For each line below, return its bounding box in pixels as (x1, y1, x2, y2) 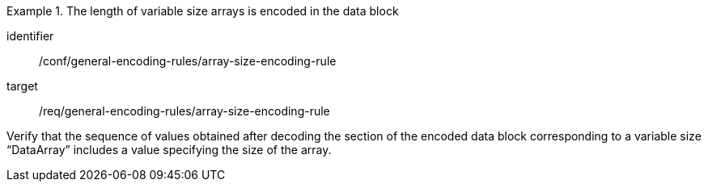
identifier (6, 29, 54, 43)
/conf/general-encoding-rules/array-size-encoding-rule (39, 54, 337, 68)
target (6, 79, 38, 93)
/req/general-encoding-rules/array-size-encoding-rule (39, 104, 330, 118)
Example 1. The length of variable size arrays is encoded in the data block (6, 4, 399, 18)
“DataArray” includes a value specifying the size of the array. (6, 143, 332, 157)
